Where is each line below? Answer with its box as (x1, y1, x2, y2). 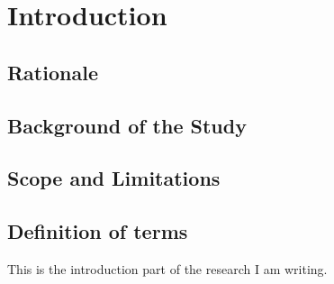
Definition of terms (7, 217, 188, 245)
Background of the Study (7, 111, 247, 139)
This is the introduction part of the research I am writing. (7, 259, 328, 278)
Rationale (7, 58, 98, 86)
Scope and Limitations (7, 164, 221, 192)
